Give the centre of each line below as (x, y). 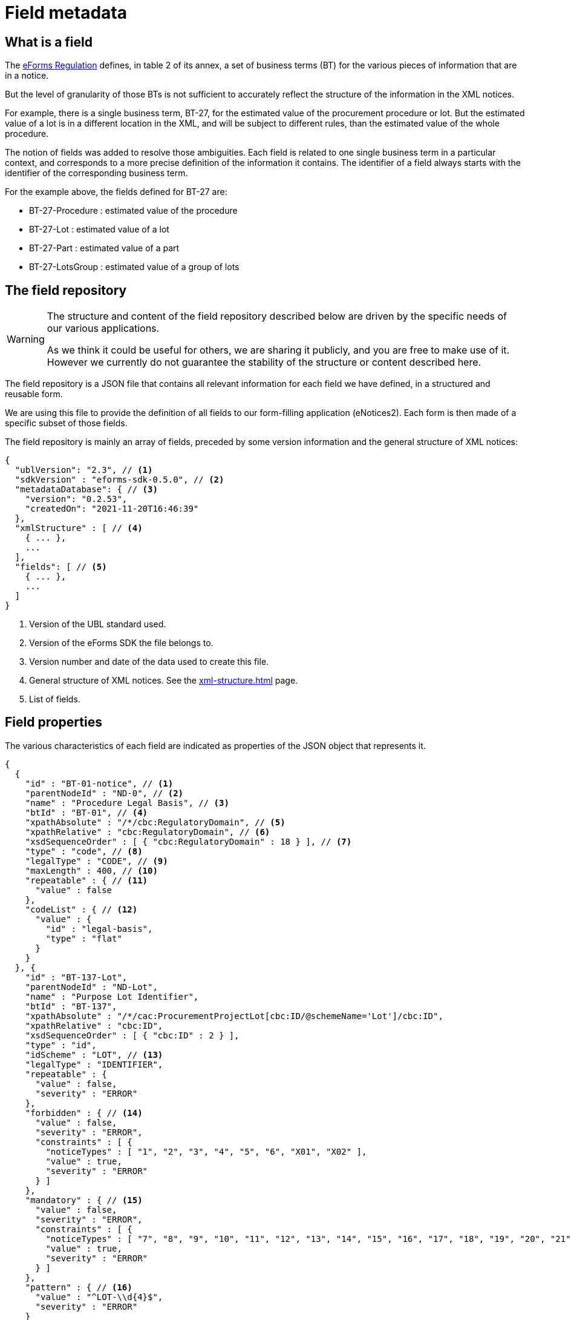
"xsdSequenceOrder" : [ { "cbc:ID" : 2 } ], (132, 1035)
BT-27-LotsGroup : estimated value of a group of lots (134, 267)
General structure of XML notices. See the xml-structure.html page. (164, 681)
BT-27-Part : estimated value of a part (104, 248)
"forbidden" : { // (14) (84, 1113)
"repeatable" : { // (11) (86, 880)
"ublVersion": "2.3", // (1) (84, 470)
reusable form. (34, 394)
